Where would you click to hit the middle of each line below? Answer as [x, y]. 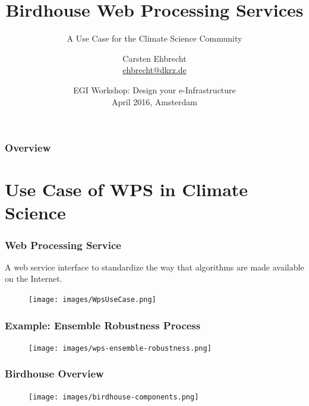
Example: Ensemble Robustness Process [103, 325]
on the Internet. [34, 278]
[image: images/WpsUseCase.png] [92, 299]
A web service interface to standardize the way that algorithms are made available [154, 267]
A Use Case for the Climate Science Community [154, 38]
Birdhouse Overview [54, 374]
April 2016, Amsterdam [154, 101]
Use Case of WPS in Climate [127, 189]
